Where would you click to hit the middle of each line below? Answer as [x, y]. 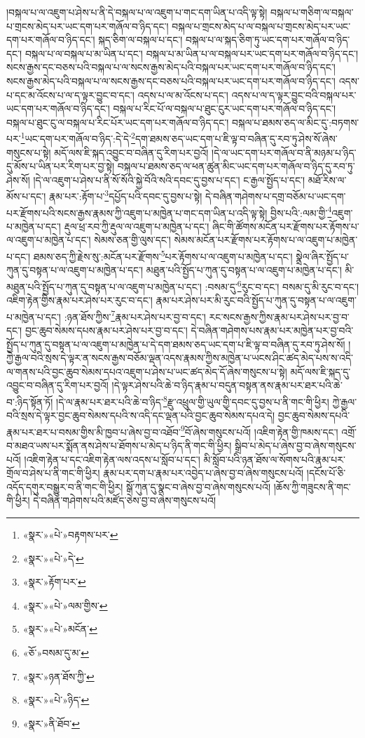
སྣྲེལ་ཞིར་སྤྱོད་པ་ [323, 256]
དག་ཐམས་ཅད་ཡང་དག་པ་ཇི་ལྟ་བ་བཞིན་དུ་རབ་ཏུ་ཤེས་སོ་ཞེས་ [236, 138]
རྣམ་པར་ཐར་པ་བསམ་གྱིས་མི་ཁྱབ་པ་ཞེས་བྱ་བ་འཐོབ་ [94, 431]
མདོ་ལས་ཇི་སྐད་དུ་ [321, 371]
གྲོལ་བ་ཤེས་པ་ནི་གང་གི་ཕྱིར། [53, 473]
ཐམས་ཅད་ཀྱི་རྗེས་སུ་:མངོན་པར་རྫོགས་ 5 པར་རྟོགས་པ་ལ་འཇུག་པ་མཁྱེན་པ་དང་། [163, 255]
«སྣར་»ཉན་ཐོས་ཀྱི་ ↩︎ [58, 676]
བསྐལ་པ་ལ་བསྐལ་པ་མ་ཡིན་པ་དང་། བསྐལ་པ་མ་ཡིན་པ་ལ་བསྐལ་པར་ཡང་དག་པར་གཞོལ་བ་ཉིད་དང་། [192, 53]
